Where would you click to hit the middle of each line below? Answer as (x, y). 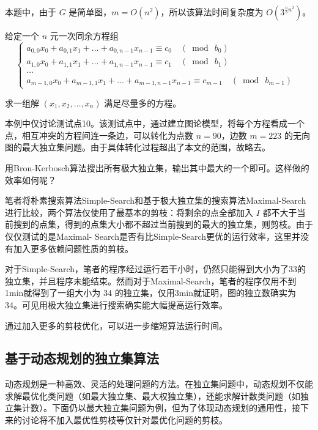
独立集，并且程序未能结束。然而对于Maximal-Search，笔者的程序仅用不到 (151, 280)
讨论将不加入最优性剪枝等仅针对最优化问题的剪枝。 (124, 420)
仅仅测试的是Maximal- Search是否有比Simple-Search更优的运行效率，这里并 (153, 236)
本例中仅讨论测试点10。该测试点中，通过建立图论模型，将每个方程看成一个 (155, 123)
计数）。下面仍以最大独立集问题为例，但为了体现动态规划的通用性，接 (161, 408)
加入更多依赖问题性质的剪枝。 (73, 248)
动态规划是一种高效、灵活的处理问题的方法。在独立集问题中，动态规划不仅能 (159, 384)
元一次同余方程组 (84, 35)
